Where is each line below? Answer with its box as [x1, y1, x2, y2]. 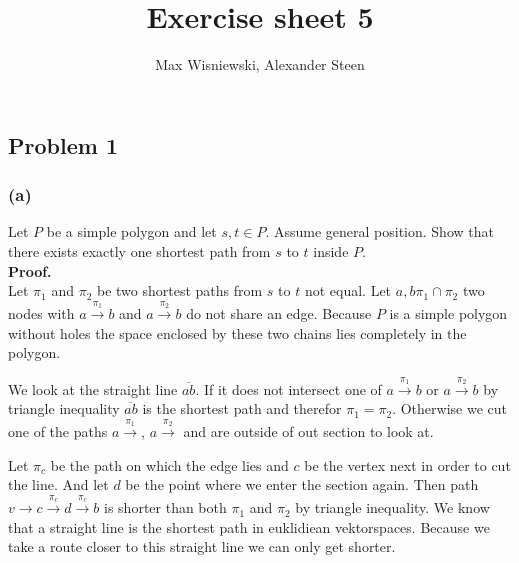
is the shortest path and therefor [142, 398, 342, 419]
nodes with [8, 302, 75, 323]
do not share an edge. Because [186, 302, 372, 323]
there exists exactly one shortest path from [8, 240, 271, 261]
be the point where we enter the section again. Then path [125, 474, 479, 495]
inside [313, 240, 349, 261]
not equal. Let [304, 280, 392, 301]
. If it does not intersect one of [195, 378, 382, 399]
